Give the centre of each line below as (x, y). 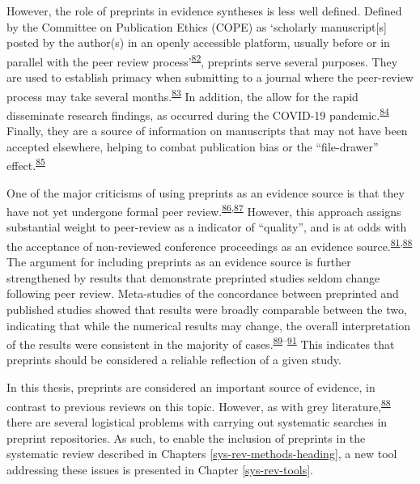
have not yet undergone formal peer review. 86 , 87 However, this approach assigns (204, 210)
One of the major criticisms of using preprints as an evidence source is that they (206, 192)
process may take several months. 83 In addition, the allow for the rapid (182, 95)
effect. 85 (26, 164)
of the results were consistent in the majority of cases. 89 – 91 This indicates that (201, 343)
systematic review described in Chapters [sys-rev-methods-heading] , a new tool (202, 454)
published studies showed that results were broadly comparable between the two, (207, 310)
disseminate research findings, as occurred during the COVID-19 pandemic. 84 (198, 113)
